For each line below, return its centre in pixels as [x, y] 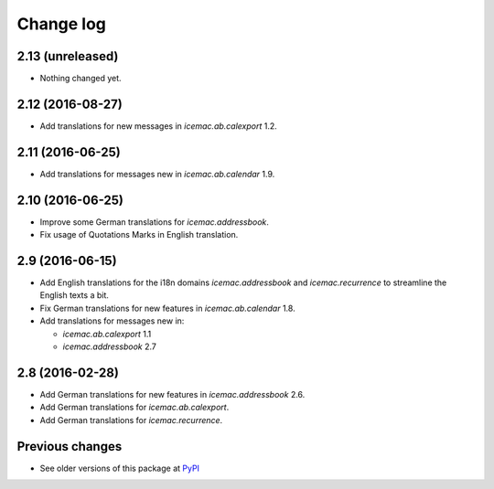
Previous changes [70, 446]
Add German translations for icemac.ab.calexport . [134, 408]
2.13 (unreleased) [68, 56]
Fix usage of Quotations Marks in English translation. [139, 235]
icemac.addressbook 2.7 [110, 346]
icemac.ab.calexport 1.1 [107, 334]
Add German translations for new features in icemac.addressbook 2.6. [172, 394]
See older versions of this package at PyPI [120, 468]
